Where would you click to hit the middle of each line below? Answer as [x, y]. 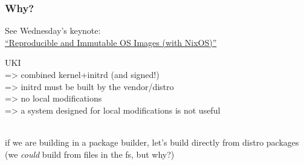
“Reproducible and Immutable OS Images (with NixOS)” [111, 42]
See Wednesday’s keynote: [53, 31]
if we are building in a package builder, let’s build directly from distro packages [152, 142]
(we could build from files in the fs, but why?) [90, 154]
